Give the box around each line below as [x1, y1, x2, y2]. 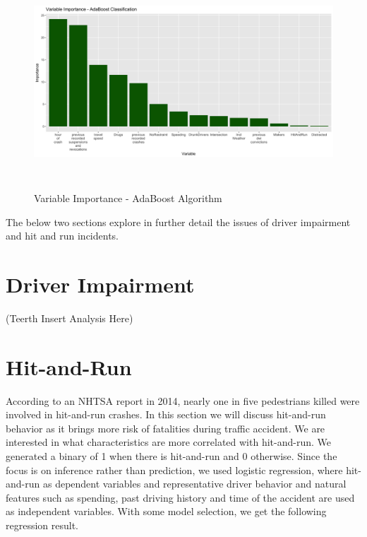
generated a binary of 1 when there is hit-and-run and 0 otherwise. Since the [6, 448, 337, 463]
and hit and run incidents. [6, 228, 119, 243]
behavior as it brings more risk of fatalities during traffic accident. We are [6, 420, 325, 435]
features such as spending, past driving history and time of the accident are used [6, 490, 355, 504]
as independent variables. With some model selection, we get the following [6, 504, 327, 519]
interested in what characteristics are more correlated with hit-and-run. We [6, 435, 331, 449]
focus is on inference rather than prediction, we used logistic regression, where [6, 462, 343, 477]
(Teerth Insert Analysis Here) [6, 310, 133, 325]
